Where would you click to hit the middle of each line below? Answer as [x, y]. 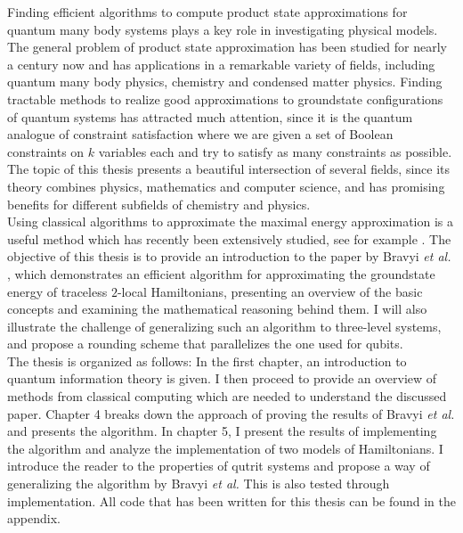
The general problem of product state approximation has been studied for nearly [227, 47]
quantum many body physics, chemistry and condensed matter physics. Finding [225, 82]
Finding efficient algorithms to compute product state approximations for [207, 12]
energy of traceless [57, 291]
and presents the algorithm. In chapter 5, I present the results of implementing [222, 431]
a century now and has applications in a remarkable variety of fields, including [221, 64]
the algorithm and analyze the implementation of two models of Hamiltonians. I [225, 448]
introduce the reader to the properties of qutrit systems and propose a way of [219, 466]
